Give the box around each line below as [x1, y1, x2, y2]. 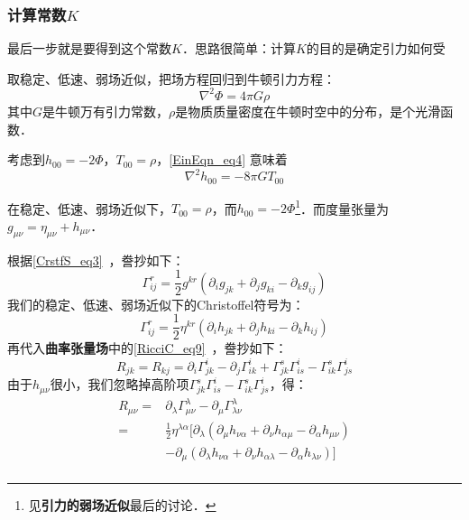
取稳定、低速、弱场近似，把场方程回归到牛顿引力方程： [7, 69, 336, 88]
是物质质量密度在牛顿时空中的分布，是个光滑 [175, 101, 441, 120]
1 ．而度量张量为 [295, 196, 390, 218]
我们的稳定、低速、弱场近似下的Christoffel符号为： [7, 294, 305, 313]
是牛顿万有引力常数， [42, 101, 170, 120]
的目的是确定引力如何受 [306, 39, 446, 58]
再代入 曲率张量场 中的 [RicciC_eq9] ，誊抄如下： [7, 339, 288, 357]
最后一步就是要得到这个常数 [7, 39, 171, 58]
